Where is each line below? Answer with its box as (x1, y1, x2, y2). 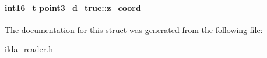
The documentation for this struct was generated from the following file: (5, 23, 263, 35)
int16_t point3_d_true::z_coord (5, 1, 141, 13)
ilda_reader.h (5, 43, 53, 55)
